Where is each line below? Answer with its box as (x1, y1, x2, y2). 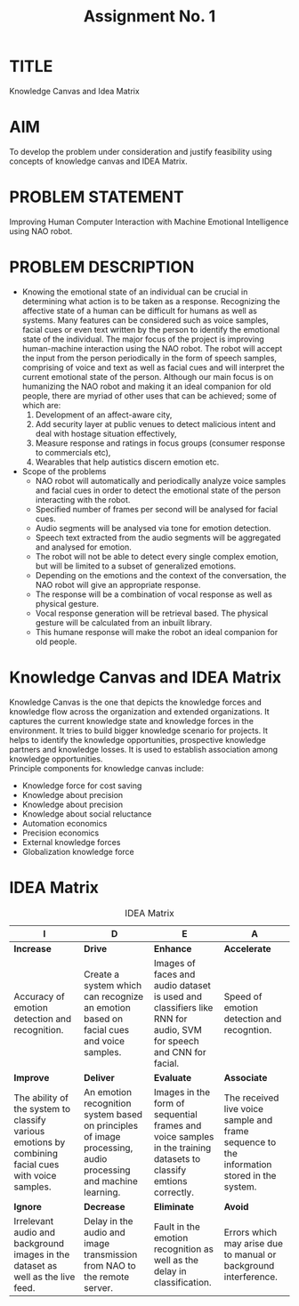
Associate (223, 1071, 268, 1084)
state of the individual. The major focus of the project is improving (21, 334, 264, 344)
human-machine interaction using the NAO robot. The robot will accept (21, 343, 283, 353)
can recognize (84, 990, 144, 1003)
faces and (154, 968, 196, 980)
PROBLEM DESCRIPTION (9, 257, 195, 277)
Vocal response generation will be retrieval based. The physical (35, 608, 269, 618)
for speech (154, 1035, 199, 1047)
